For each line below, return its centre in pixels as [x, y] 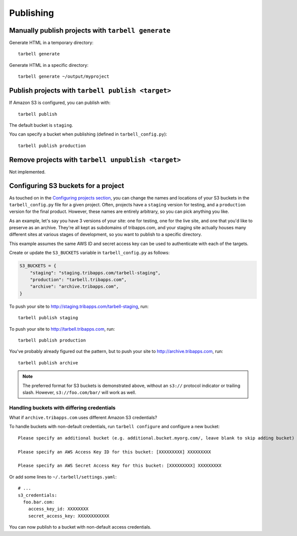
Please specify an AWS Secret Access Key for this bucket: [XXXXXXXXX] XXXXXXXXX [120, 466]
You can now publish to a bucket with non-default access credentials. [80, 527]
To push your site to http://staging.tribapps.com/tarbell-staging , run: [79, 306]
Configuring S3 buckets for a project [67, 186]
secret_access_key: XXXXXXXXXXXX [69, 516]
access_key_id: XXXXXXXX [58, 509]
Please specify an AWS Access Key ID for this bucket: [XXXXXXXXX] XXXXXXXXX [115, 452]
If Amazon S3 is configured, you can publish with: [60, 103]
